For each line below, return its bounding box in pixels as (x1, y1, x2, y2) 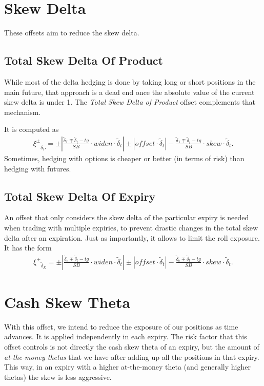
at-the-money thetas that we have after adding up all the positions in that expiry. (4, 351, 259, 362)
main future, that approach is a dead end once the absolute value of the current (4, 86, 255, 97)
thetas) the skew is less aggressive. (4, 371, 112, 382)
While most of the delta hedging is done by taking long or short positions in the (4, 76, 256, 87)
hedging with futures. (4, 163, 71, 173)
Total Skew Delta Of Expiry (4, 188, 156, 204)
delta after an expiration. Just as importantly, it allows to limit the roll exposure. (4, 232, 260, 243)
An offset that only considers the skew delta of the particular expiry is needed (4, 212, 249, 223)
